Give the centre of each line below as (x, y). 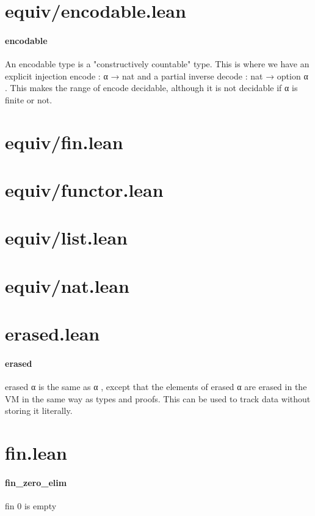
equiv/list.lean (66, 238)
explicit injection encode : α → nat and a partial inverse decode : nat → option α (157, 76)
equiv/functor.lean (84, 190)
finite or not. (29, 99)
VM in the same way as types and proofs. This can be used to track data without (158, 398)
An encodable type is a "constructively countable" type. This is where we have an (157, 64)
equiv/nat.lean (67, 285)
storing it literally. (39, 411)
